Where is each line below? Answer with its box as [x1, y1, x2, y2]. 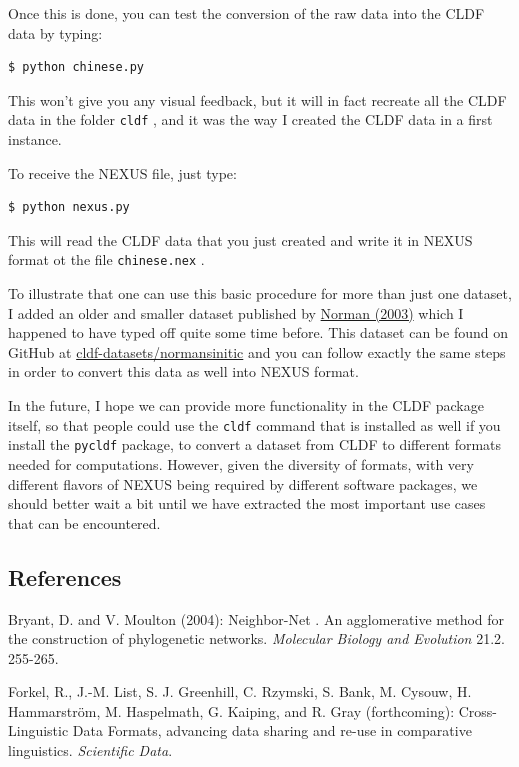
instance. [8, 129, 62, 150]
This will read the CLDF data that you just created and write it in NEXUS [8, 229, 473, 250]
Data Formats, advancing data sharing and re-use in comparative [72, 720, 472, 741]
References [8, 561, 122, 592]
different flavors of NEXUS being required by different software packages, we [8, 473, 478, 494]
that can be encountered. [8, 512, 161, 533]
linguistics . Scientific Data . [8, 740, 173, 761]
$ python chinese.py [8, 60, 145, 75]
